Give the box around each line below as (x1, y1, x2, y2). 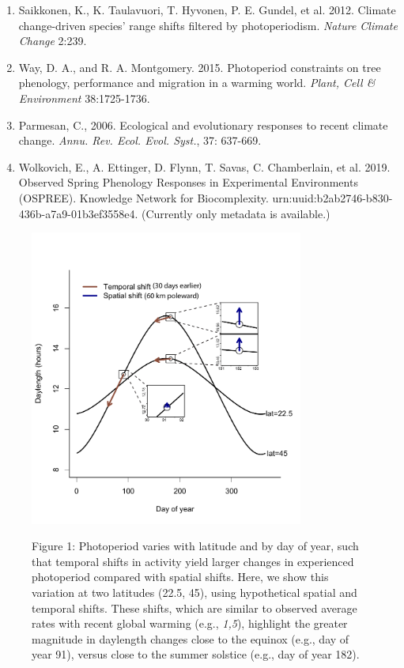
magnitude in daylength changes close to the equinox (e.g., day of (32, 630, 349, 647)
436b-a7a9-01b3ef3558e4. (18, 205, 138, 221)
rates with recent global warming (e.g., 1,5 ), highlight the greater (32, 615, 348, 632)
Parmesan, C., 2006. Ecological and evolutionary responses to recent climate (18, 116, 388, 133)
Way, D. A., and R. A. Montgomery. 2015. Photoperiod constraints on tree (18, 58, 381, 75)
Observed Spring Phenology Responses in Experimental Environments (18, 174, 358, 191)
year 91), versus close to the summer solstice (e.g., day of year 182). (32, 646, 360, 662)
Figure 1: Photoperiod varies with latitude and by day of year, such (32, 538, 359, 554)
